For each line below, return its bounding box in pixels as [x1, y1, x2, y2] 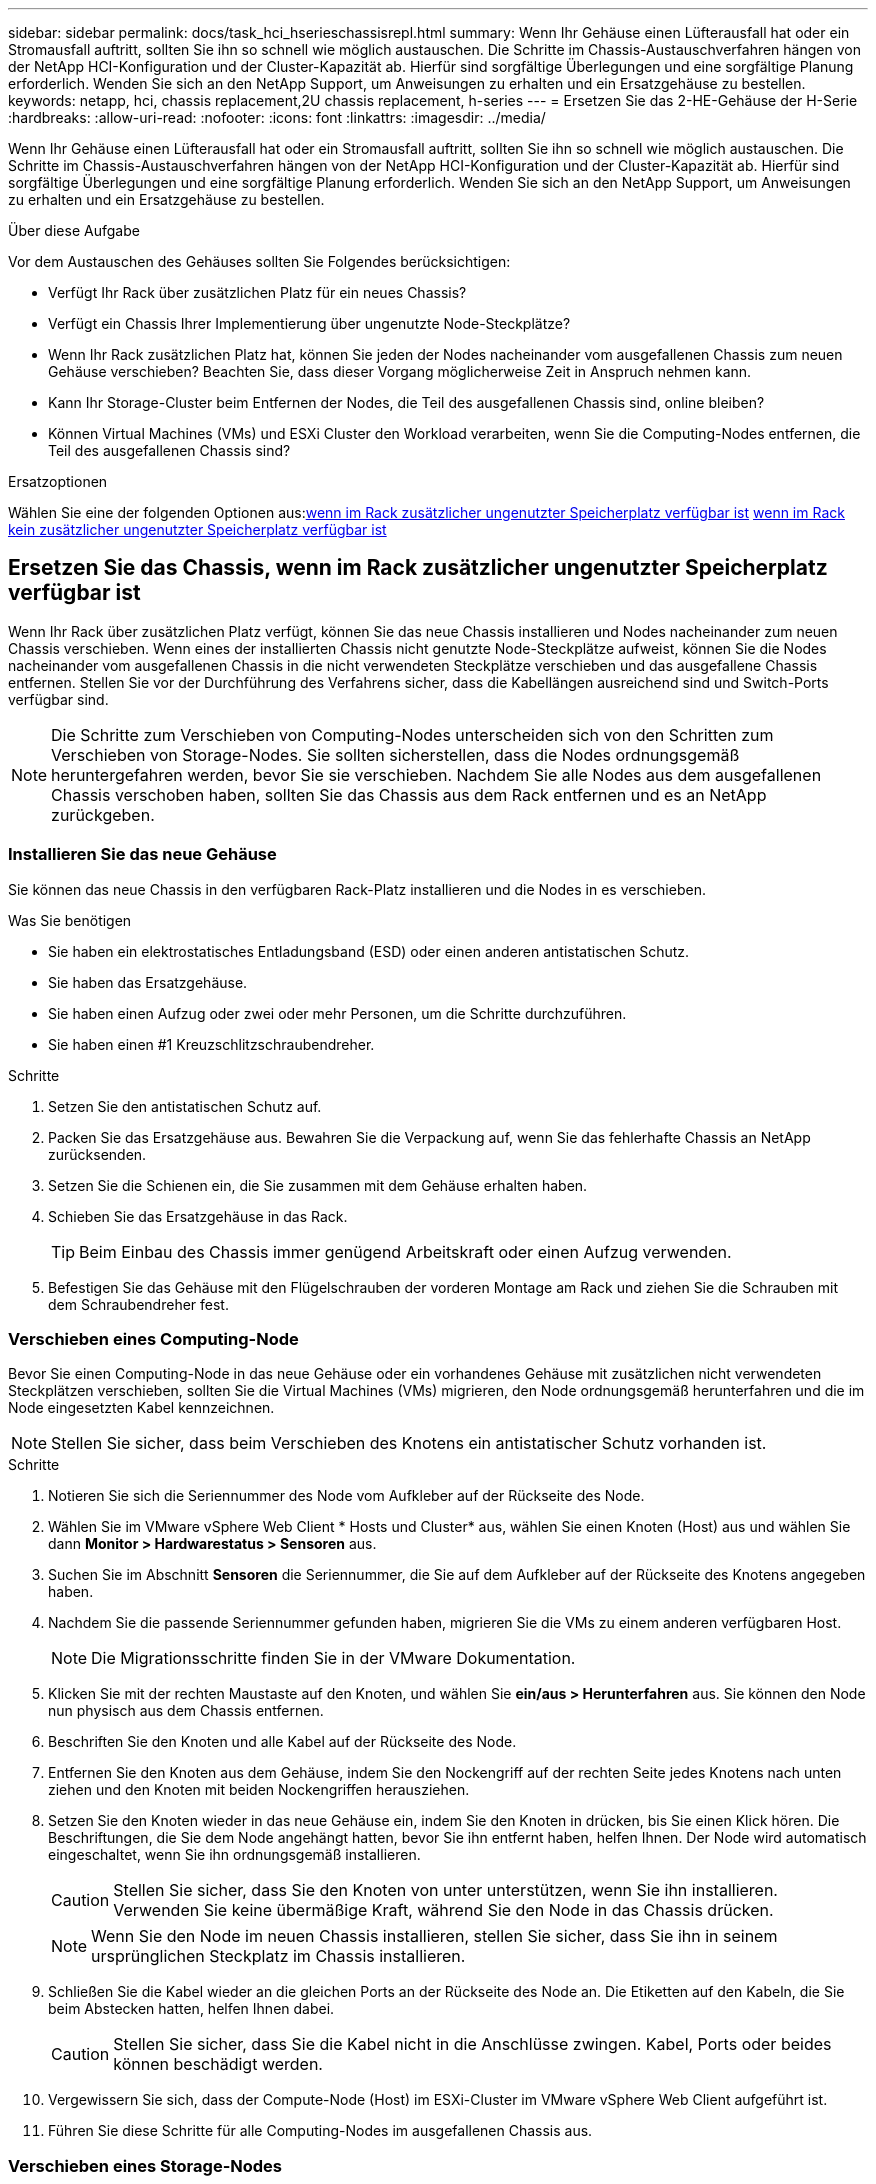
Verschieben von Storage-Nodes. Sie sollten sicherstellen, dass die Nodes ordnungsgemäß [51, 744, 740, 765]
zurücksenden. [48, 1145, 147, 1163]
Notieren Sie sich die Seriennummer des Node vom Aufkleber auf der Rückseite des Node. [48, 1487, 645, 1505]
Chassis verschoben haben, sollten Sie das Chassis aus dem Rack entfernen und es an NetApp [51, 784, 767, 805]
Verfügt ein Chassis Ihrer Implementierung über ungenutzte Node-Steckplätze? [48, 315, 571, 332]
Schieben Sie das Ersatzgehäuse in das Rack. [48, 1207, 348, 1225]
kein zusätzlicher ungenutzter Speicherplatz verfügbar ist [8, 521, 387, 538]
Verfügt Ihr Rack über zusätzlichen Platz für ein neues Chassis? [48, 284, 467, 301]
